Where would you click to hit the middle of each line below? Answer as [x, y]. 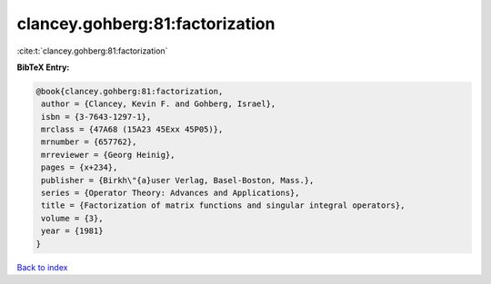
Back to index [42, 267]
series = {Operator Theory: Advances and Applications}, [170, 193]
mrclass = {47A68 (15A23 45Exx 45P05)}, [132, 130]
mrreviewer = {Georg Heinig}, [109, 155]
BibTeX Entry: [43, 67]
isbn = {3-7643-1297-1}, [96, 117]
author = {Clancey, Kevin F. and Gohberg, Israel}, [159, 104]
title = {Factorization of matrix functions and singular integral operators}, [223, 206]
